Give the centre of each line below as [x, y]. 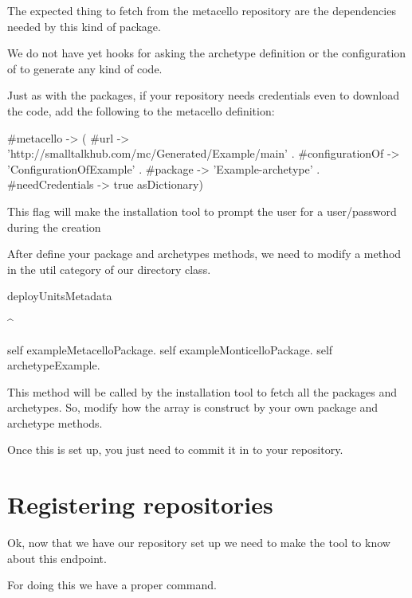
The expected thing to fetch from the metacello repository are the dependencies [202, 10]
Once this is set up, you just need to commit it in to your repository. [175, 449]
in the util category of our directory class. [109, 269]
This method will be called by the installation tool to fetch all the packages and [202, 391]
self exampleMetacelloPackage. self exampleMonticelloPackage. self [170, 349]
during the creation [54, 227]
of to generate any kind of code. [85, 68]
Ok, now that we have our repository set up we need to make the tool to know [199, 543]
